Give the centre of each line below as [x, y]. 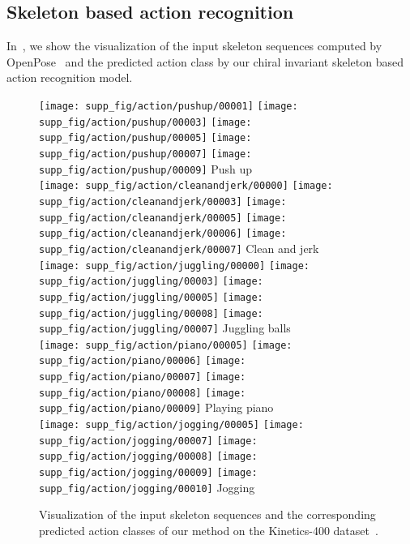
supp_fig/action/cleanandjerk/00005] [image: [163, 218]
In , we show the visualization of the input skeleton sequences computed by [194, 46]
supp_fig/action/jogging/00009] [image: [148, 473]
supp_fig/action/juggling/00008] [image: [151, 313]
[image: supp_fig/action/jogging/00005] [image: [171, 425]
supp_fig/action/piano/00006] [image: [143, 361]
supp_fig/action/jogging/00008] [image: [148, 457]
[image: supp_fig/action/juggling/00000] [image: [174, 266]
